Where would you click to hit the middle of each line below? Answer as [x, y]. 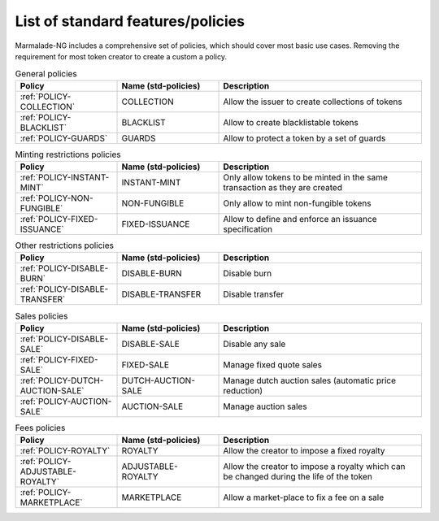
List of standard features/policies [130, 21]
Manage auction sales [265, 406]
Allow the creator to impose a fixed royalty [304, 451]
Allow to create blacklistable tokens [291, 122]
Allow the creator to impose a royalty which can [314, 467]
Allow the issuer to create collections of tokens [313, 102]
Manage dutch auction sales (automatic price [310, 380]
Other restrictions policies [64, 245]
